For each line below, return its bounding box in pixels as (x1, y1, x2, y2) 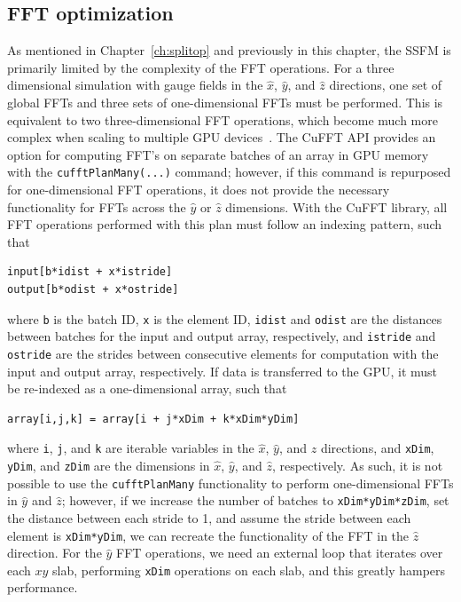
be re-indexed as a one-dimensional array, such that (7, 379, 287, 398)
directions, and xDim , (320, 439, 434, 457)
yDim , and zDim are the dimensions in (7, 455, 210, 474)
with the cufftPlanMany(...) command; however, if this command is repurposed (7, 162, 451, 181)
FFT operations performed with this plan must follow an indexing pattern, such (7, 215, 442, 234)
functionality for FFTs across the (7, 197, 186, 216)
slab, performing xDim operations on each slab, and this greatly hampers (52, 560, 446, 579)
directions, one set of (329, 75, 442, 94)
